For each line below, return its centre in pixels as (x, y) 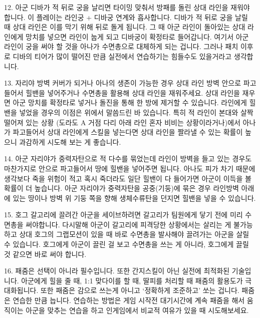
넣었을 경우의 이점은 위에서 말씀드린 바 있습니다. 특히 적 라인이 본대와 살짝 (136, 112)
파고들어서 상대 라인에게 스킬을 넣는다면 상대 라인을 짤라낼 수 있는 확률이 (128, 132)
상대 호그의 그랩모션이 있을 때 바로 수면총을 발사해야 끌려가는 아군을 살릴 (134, 234)
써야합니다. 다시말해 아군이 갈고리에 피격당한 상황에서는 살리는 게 (128, 224)
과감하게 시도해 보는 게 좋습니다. (70, 141)
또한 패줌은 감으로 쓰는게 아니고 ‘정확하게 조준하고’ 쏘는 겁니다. (140, 290)
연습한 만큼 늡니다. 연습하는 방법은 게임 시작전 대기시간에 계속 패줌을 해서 (129, 300)
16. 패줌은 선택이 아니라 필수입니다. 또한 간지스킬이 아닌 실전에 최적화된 (117, 271)
